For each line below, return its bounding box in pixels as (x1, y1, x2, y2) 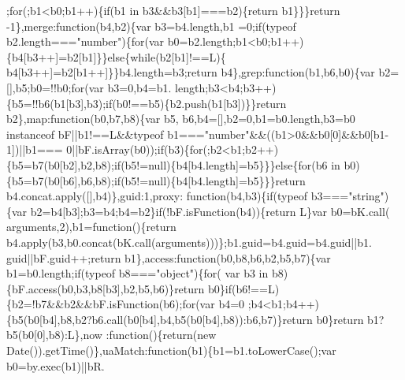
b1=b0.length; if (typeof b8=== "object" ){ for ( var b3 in (6, 265, 269, 281)
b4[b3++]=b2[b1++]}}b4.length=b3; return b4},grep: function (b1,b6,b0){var (6, 64, 375, 80)
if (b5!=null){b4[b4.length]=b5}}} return (113, 172, 306, 188)
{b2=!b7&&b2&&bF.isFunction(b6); (6, 296, 183, 312)
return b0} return (282, 311, 364, 327)
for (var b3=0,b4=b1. (71, 79, 172, 95)
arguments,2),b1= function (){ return (6, 218, 176, 235)
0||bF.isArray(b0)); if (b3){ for (66, 141, 203, 158)
